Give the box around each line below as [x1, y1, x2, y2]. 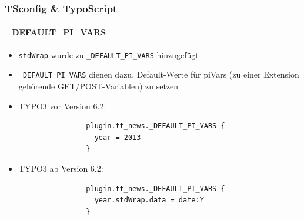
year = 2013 [94, 133, 141, 142]
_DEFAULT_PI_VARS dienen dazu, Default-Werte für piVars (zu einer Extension [18, 68, 299, 81]
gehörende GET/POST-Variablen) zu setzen [18, 79, 179, 92]
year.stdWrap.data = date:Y [94, 196, 204, 205]
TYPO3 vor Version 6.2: [18, 99, 106, 112]
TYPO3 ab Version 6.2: [18, 162, 103, 174]
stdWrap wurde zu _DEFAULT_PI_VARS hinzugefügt [18, 48, 199, 61]
